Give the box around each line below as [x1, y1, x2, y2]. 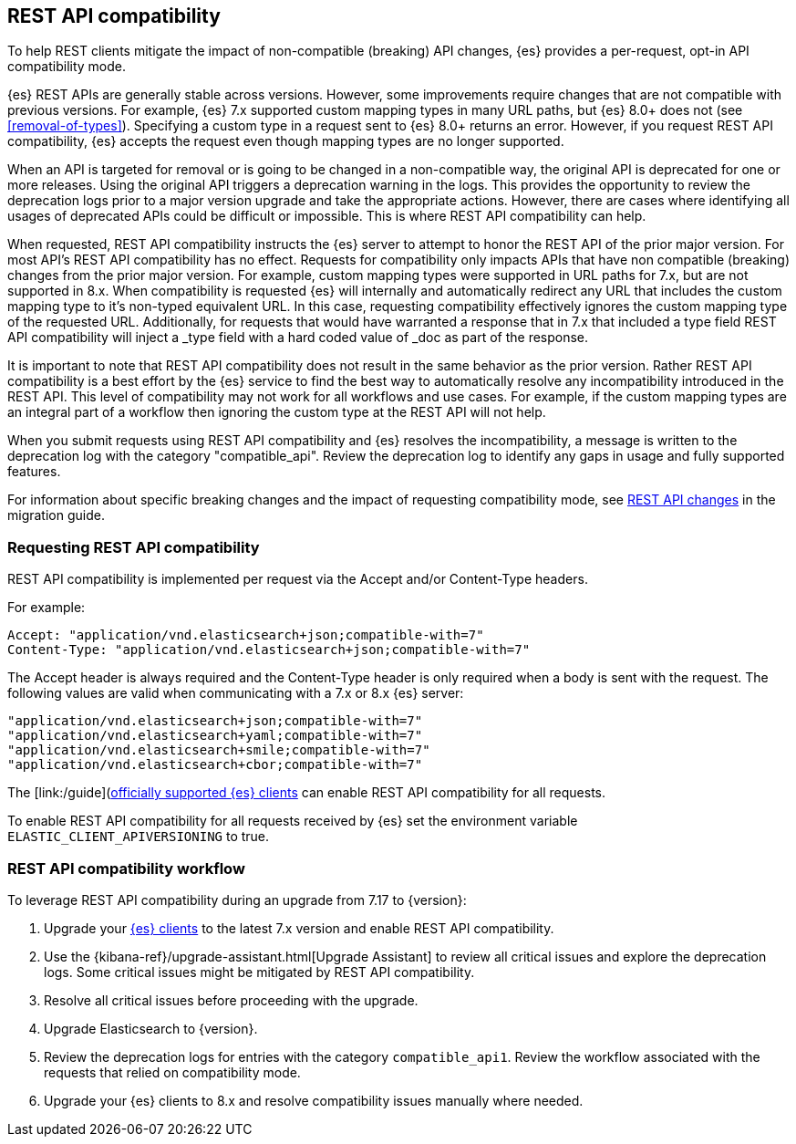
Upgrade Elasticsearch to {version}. [44, 1020, 258, 1036]
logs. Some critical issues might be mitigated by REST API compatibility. [44, 963, 475, 980]
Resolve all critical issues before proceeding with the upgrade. [44, 992, 419, 1008]
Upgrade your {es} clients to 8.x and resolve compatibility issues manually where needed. [44, 1092, 584, 1108]
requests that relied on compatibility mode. [44, 1064, 301, 1080]
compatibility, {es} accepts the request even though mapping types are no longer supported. [7, 133, 564, 150]
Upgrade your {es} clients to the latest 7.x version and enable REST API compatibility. [44, 920, 554, 936]
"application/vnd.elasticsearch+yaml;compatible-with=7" [7, 728, 423, 744]
